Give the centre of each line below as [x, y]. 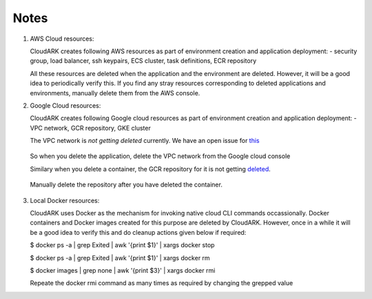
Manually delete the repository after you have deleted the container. [126, 185]
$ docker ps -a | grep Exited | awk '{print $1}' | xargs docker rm [120, 258]
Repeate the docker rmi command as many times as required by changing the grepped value [162, 283]
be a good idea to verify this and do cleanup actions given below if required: [138, 232]
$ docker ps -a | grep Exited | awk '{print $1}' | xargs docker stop [122, 245]
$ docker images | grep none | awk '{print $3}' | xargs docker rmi [123, 270]
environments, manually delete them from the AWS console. [115, 93]
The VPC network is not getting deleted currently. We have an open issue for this [145, 141]
